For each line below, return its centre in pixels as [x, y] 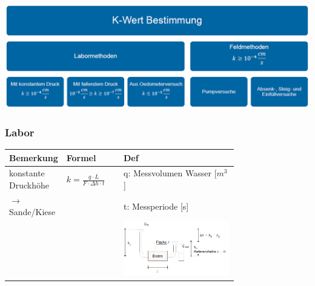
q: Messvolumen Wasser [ [170, 173]
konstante [27, 173]
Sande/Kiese [32, 212]
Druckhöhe [29, 185]
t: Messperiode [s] [156, 206]
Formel [81, 157]
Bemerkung [34, 157]
